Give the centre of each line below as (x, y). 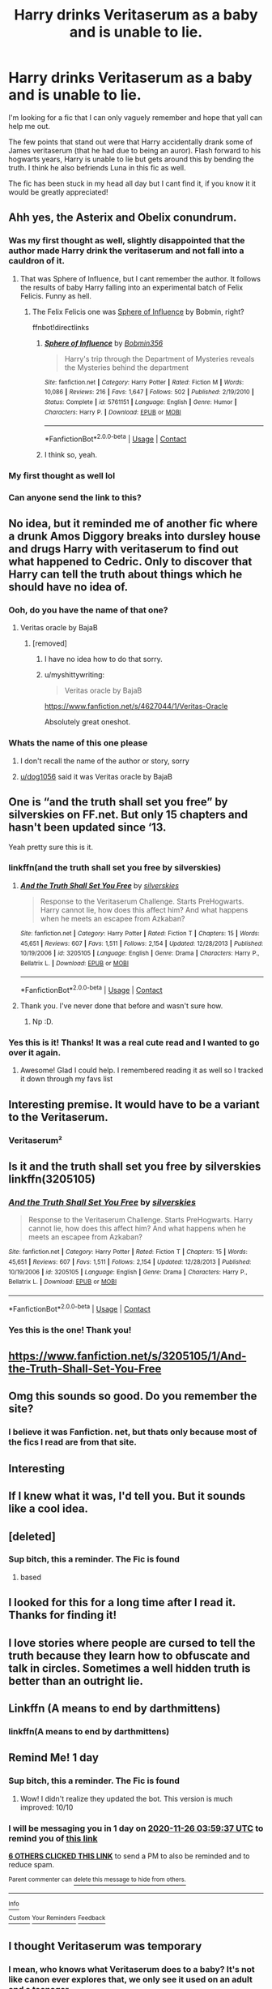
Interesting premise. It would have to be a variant (134, 1104)
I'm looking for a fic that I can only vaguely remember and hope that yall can (136, 117)
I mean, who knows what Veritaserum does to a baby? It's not (132, 1969)
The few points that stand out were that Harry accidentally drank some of (131, 142)
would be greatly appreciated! (58, 191)
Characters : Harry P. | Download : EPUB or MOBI (113, 412)
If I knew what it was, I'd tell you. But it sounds (127, 1496)
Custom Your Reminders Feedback (57, 1918)
